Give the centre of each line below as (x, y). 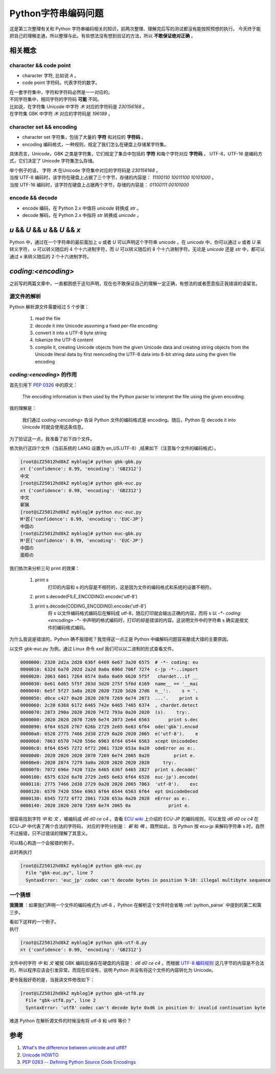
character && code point (40, 65)
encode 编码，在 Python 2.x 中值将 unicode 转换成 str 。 (82, 208)
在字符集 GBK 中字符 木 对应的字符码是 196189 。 (61, 114)
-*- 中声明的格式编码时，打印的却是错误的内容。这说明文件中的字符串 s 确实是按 (159, 620)
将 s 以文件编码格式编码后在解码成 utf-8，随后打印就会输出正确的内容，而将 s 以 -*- (136, 613)
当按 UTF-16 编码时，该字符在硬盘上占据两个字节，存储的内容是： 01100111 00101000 (99, 185)
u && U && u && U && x (45, 230)
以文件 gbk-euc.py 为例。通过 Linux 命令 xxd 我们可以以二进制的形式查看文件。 (93, 649)
